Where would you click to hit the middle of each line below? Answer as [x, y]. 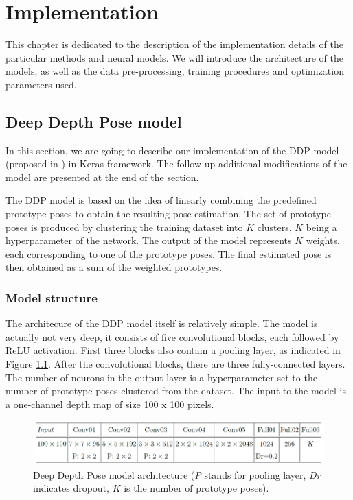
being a [321, 227]
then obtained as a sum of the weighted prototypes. [114, 267]
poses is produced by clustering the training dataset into [124, 227]
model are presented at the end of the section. [102, 177]
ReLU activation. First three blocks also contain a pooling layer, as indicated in [173, 350]
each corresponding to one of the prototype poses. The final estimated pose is [169, 253]
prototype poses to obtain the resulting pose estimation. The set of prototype [168, 214]
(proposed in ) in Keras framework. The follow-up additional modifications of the [176, 164]
